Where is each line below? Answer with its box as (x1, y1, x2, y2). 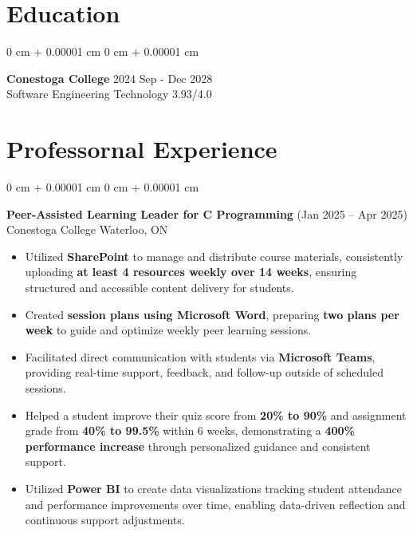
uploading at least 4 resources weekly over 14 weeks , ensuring (25, 263, 357, 280)
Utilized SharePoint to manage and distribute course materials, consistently (25, 247, 403, 264)
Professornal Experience (6, 132, 277, 165)
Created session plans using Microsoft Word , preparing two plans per (25, 306, 399, 322)
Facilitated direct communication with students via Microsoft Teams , (25, 348, 376, 365)
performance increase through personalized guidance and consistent (25, 437, 371, 454)
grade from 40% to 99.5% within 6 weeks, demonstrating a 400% (25, 422, 356, 439)
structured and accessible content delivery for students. (25, 279, 294, 295)
